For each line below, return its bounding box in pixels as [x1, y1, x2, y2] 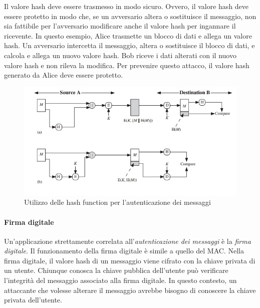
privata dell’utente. [4, 294, 62, 305]
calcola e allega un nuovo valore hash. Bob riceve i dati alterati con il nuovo [4, 50, 236, 60]
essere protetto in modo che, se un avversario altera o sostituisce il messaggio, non [4, 11, 256, 21]
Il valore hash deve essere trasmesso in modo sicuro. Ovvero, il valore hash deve [4, 1, 249, 11]
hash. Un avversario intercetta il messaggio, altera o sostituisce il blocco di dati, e [4, 40, 255, 51]
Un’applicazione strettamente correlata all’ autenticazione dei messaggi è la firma [4, 235, 251, 246]
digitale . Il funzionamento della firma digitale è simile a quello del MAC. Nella [4, 245, 244, 256]
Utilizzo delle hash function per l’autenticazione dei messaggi [24, 197, 211, 207]
